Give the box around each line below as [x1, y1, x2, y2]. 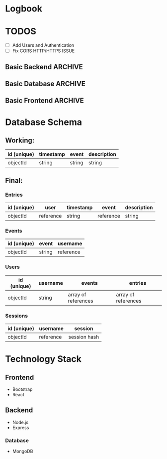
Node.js [12, 419, 29, 425]
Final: [5, 176, 23, 185]
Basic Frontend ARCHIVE [5, 97, 84, 105]
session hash [68, 334, 99, 340]
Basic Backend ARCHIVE [5, 63, 83, 71]
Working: [5, 136, 35, 144]
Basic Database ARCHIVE [5, 80, 86, 88]
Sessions [5, 312, 28, 319]
